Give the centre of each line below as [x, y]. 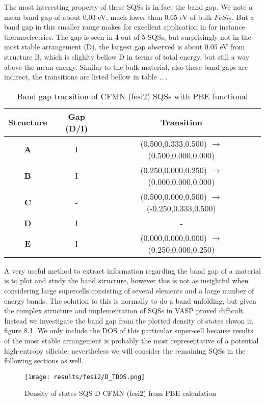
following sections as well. [44, 360]
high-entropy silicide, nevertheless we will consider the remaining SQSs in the [125, 350]
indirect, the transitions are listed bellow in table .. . [86, 77]
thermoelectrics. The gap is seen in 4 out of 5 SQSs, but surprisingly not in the [128, 36]
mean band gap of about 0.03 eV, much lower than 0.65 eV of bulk [108, 17]
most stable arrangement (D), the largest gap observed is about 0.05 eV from [125, 47]
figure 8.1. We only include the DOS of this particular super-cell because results [129, 330]
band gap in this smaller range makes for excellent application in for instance [125, 27]
